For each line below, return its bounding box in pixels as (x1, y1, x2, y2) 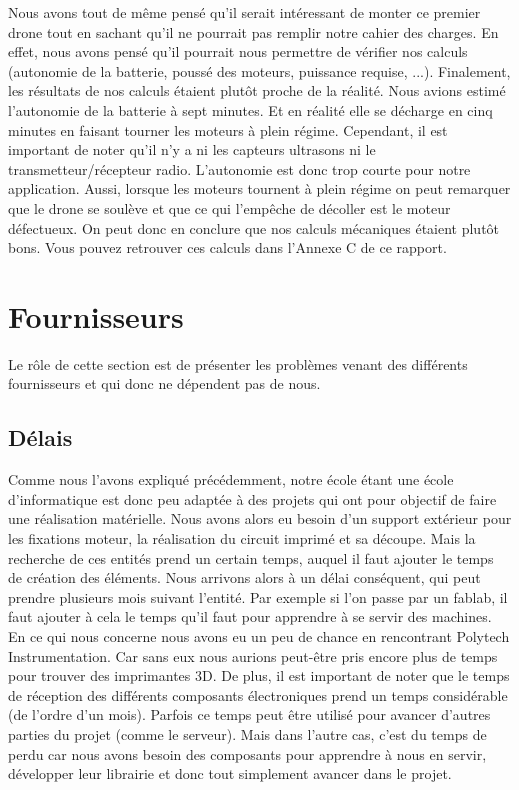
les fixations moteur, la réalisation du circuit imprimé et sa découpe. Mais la (8, 528, 476, 549)
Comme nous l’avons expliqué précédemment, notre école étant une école (8, 469, 454, 490)
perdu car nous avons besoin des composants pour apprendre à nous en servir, (8, 743, 487, 764)
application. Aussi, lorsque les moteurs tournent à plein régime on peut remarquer (8, 178, 511, 199)
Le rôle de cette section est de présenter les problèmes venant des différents (8, 353, 468, 374)
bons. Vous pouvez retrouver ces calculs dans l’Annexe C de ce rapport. (8, 237, 447, 258)
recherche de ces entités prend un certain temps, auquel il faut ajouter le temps (8, 547, 494, 568)
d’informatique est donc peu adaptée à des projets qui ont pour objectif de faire (8, 488, 497, 509)
